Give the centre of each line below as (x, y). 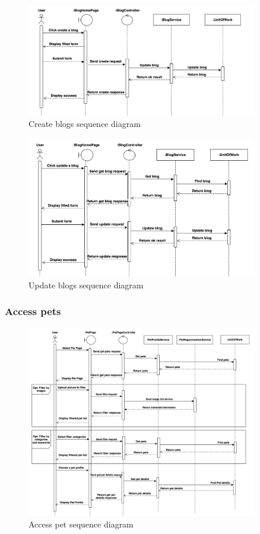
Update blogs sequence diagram (86, 285)
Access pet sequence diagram (81, 524)
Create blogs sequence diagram (85, 124)
